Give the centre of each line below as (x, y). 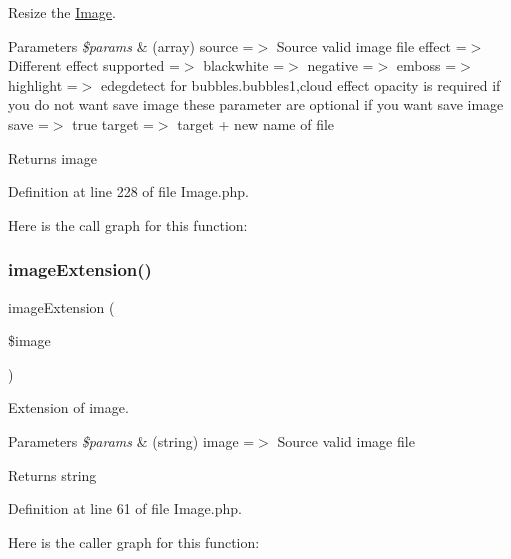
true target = (113, 123)
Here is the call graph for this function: (128, 224)
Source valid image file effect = (371, 45)
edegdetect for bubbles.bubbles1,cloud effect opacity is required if (300, 84)
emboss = (426, 65)
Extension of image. (68, 407)
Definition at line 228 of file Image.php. (128, 191)
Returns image (52, 157)
